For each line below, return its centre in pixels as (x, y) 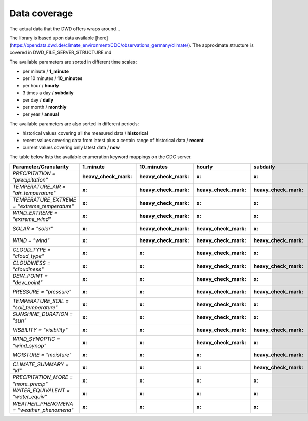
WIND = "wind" (31, 240)
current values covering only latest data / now (71, 147)
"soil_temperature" (35, 308)
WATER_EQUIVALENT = (41, 391)
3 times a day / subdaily (48, 93)
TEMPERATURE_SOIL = (41, 301)
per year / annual (41, 114)
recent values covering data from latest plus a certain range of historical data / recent (113, 141)
